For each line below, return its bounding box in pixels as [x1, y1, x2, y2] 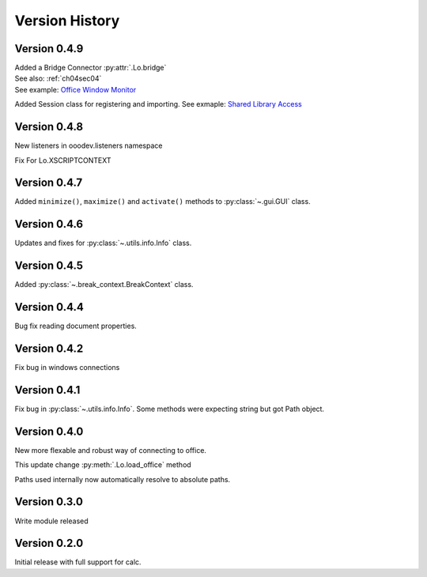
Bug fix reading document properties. [14, 321, 138, 331]
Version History [14, 12, 120, 29]
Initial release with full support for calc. [14, 557, 142, 567]
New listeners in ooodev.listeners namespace [14, 141, 163, 150]
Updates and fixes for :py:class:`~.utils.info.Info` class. [14, 238, 192, 248]
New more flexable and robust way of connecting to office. [14, 445, 207, 454]
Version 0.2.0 [14, 537, 84, 550]
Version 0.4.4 [14, 300, 85, 314]
